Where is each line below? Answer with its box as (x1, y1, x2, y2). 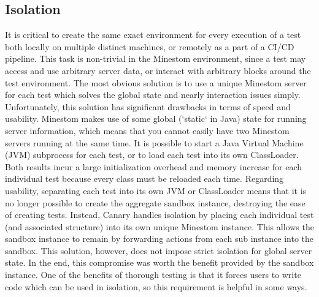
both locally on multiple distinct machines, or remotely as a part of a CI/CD (5, 40, 294, 53)
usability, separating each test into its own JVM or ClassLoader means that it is (5, 184, 307, 197)
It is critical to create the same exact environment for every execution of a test (5, 28, 301, 41)
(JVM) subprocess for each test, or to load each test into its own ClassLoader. (5, 148, 299, 161)
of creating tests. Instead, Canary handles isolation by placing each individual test (5, 208, 314, 221)
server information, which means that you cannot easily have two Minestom (5, 124, 290, 137)
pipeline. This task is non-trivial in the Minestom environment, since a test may (5, 52, 306, 65)
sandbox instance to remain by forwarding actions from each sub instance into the (5, 232, 313, 245)
